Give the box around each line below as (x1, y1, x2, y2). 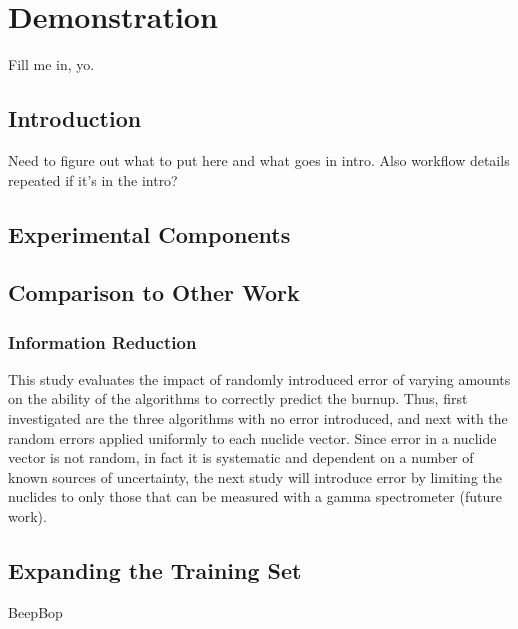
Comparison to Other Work (8, 277, 300, 308)
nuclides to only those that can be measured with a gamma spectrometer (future (8, 486, 502, 507)
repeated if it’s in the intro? (8, 169, 178, 190)
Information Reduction (8, 329, 197, 354)
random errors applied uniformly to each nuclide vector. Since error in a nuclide (8, 427, 497, 448)
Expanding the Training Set (8, 555, 302, 586)
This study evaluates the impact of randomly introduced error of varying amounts (8, 368, 511, 389)
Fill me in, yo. (8, 54, 95, 75)
